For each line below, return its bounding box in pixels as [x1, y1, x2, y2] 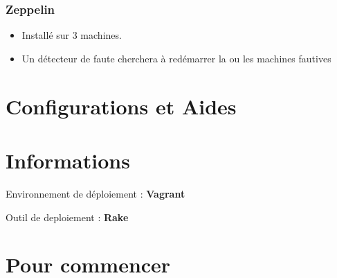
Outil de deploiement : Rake [6, 209, 129, 224]
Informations [6, 146, 130, 174]
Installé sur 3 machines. [21, 28, 122, 42]
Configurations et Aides [6, 92, 237, 120]
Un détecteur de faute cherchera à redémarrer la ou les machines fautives [21, 51, 331, 65]
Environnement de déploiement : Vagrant [6, 186, 185, 200]
